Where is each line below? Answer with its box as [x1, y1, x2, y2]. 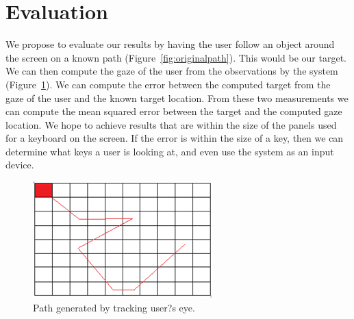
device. [5, 157, 34, 172]
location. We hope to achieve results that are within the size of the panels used [5, 117, 337, 131]
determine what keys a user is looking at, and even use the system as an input [5, 144, 334, 158]
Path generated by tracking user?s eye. [33, 300, 195, 314]
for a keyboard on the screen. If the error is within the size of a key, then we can [5, 131, 344, 145]
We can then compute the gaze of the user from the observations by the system [5, 64, 338, 78]
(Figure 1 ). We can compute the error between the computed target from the [5, 77, 331, 91]
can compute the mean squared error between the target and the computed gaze [5, 104, 342, 118]
